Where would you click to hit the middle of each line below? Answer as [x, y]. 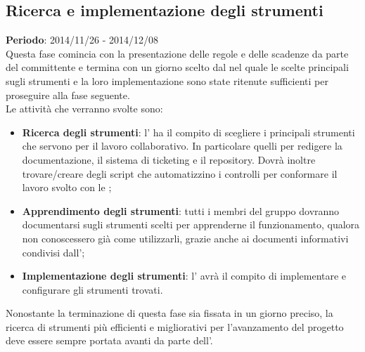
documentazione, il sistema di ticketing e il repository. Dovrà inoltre [169, 159]
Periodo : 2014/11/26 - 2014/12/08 [82, 40]
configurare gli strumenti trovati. [92, 289]
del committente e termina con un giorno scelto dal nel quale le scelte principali [177, 67]
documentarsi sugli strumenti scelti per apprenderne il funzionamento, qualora [191, 224]
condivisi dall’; [53, 252]
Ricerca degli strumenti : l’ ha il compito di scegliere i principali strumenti [188, 132]
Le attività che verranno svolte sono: [84, 109]
